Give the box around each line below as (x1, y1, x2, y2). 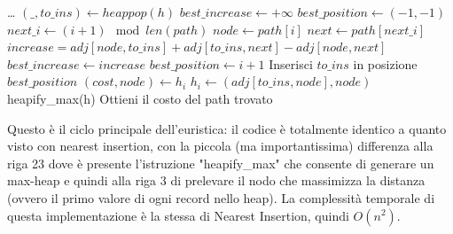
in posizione (353, 54, 418, 73)
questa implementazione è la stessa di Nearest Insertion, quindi (7, 206, 349, 224)
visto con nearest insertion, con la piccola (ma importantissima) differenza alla (7, 136, 433, 155)
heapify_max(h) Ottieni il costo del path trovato (7, 89, 273, 107)
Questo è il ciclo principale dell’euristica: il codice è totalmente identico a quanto (7, 119, 447, 137)
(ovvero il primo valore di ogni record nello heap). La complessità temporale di (7, 188, 435, 207)
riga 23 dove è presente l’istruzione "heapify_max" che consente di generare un (7, 153, 434, 172)
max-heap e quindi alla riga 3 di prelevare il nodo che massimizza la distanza (7, 171, 426, 190)
